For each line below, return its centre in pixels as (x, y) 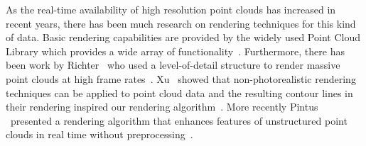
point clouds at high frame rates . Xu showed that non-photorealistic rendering (181, 78)
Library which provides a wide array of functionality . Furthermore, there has (175, 51)
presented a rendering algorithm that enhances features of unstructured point (179, 120)
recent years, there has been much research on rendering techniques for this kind (181, 23)
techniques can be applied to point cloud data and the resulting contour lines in (179, 92)
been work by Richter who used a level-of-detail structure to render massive (173, 65)
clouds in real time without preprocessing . (99, 134)
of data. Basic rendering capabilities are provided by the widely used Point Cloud (183, 37)
